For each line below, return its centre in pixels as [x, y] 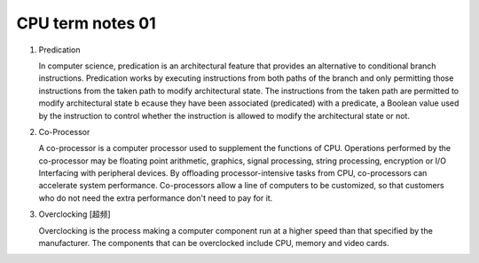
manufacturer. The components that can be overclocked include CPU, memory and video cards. [214, 243]
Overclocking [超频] [75, 214]
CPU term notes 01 [86, 23]
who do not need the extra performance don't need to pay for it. [156, 198]
